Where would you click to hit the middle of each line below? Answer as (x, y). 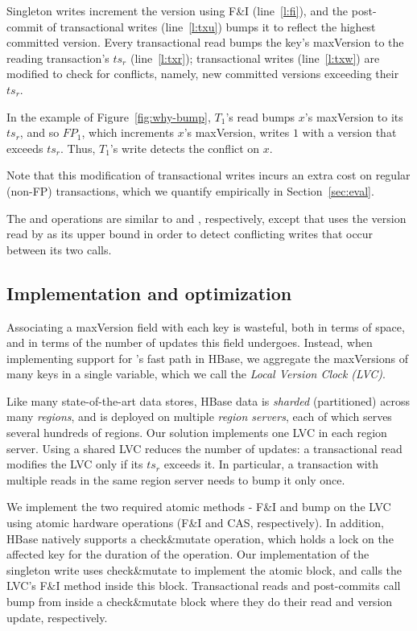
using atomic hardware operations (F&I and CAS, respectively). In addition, (195, 523)
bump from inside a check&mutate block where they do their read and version (200, 602)
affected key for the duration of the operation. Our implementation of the (188, 554)
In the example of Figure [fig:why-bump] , (109, 116)
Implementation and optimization (149, 293)
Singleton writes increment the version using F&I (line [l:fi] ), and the (178, 10)
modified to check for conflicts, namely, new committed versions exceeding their (203, 74)
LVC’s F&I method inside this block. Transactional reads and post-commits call (204, 586)
